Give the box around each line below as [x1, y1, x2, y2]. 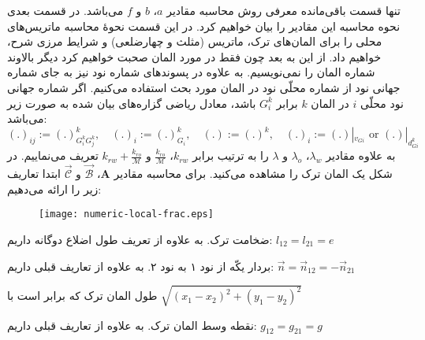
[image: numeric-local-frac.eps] [39, 209, 214, 220]
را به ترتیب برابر [192, 147, 269, 164]
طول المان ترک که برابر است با [7, 287, 158, 304]
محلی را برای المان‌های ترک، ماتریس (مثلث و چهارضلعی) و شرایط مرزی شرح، [7, 33, 382, 50]
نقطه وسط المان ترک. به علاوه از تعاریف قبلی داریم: [7, 316, 257, 333]
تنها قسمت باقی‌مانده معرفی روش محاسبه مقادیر [166, 2, 401, 18]
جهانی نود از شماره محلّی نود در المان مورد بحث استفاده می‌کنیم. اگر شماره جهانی [7, 79, 401, 95]
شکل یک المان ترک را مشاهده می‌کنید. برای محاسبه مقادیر [114, 165, 393, 182]
